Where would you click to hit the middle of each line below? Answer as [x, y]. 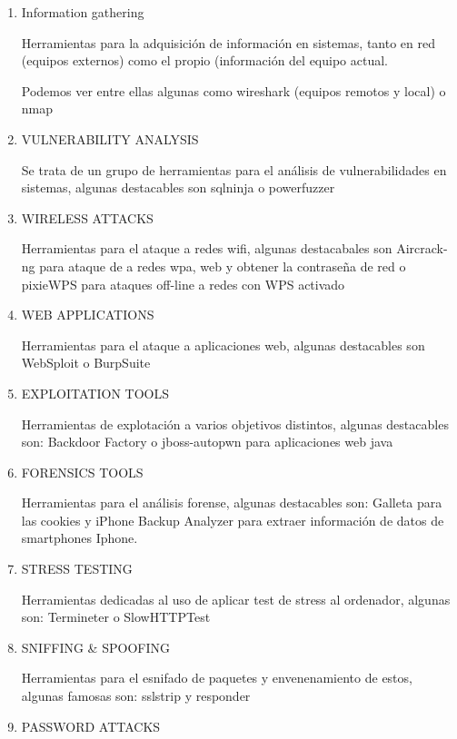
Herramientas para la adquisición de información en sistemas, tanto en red [228, 42]
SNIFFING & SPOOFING [95, 647]
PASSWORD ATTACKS [91, 726]
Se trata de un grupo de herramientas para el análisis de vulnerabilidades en [234, 169]
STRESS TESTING [77, 569]
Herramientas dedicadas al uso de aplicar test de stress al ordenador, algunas [236, 599]
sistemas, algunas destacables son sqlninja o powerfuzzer [178, 187]
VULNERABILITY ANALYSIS [110, 138]
